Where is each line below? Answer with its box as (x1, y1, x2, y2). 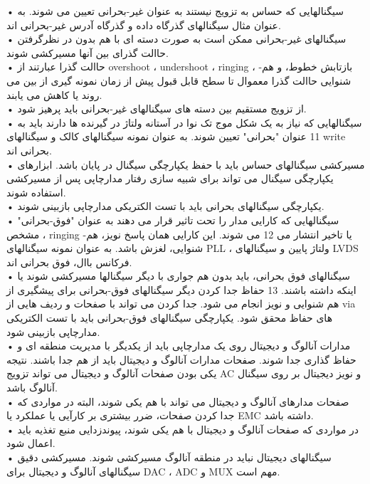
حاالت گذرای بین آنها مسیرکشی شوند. (6, 45, 169, 60)
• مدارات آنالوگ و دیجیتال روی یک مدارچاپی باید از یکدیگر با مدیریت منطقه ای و (6, 338, 351, 353)
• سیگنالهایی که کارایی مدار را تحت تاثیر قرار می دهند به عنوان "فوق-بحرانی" (6, 212, 339, 227)
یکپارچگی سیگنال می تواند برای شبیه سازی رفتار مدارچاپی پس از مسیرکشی (6, 171, 334, 186)
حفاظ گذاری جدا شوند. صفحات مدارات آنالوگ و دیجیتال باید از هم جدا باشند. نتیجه (6, 352, 356, 367)
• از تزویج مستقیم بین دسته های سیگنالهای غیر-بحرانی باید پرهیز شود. (6, 101, 307, 116)
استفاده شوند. (6, 184, 66, 199)
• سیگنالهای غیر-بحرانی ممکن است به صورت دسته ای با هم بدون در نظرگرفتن (6, 31, 347, 46)
